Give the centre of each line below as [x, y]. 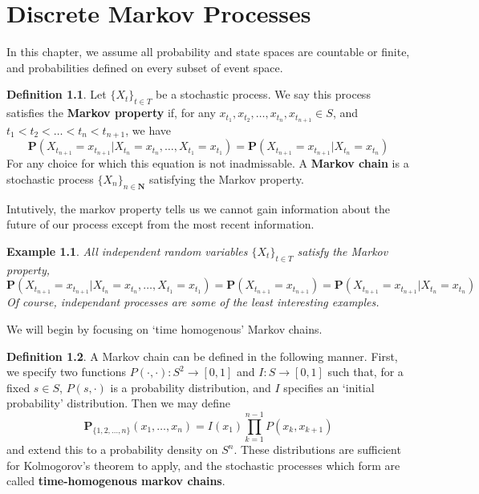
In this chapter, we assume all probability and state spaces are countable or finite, [208, 52]
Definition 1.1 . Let [57, 94]
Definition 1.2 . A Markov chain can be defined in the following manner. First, [202, 356]
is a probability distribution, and [191, 387]
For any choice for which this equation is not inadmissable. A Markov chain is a [208, 163]
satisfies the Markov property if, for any [111, 113]
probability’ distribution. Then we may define [119, 403]
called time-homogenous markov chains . [116, 481]
